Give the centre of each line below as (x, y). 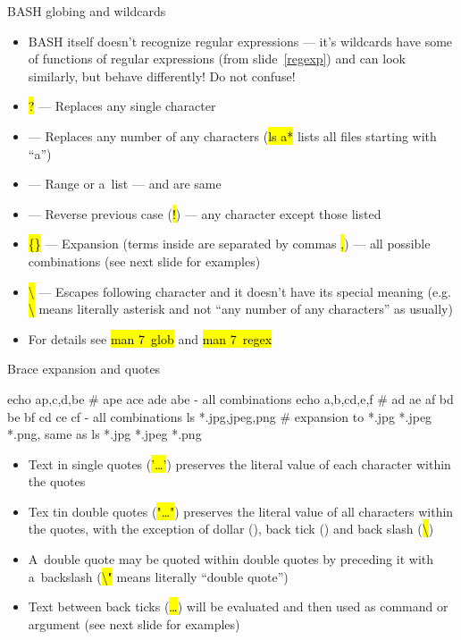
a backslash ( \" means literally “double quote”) (158, 576)
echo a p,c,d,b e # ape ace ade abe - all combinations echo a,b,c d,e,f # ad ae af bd (230, 398)
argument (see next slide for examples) (134, 623)
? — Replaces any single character (122, 106)
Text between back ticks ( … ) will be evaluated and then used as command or (238, 606)
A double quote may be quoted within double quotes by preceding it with (231, 559)
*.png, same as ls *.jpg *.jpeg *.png (105, 434)
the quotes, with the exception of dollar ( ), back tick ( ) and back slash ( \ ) (231, 529)
